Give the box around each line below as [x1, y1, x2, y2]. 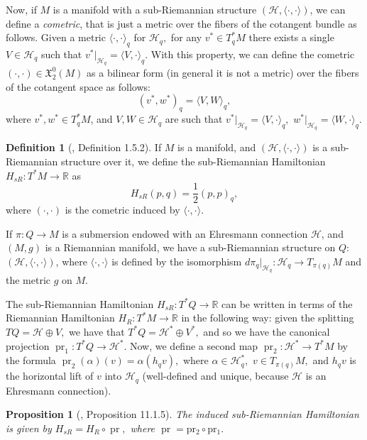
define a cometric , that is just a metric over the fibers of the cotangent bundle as [6, 16, 357, 31]
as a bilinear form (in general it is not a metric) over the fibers [87, 65, 359, 80]
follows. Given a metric [6, 30, 106, 45]
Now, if [6, 2, 37, 16]
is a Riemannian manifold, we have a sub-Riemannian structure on [45, 240, 336, 255]
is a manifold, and [177, 140, 256, 155]
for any [170, 30, 202, 45]
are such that [165, 111, 223, 126]
